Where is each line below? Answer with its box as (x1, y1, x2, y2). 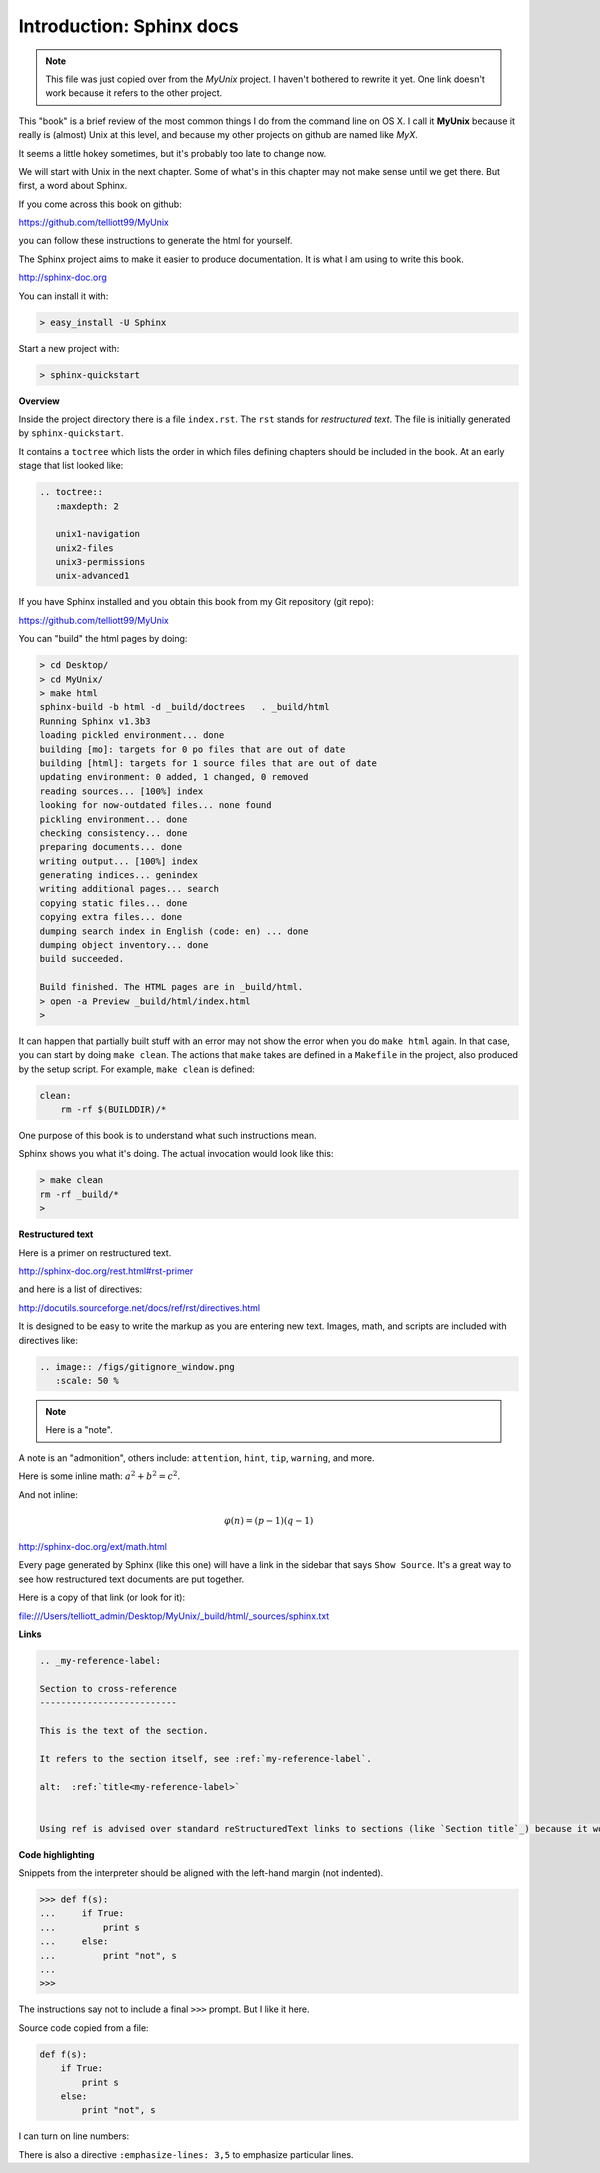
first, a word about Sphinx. (18, 180, 128, 192)
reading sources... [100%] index (39, 785, 204, 797)
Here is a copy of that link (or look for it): (18, 1591, 185, 1604)
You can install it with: (18, 290, 109, 302)
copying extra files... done (39, 911, 183, 923)
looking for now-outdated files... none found (39, 800, 272, 811)
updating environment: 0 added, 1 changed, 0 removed (39, 771, 309, 783)
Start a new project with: (18, 342, 120, 354)
